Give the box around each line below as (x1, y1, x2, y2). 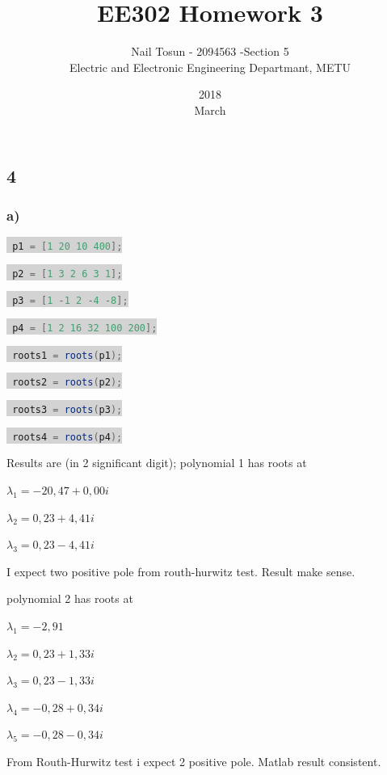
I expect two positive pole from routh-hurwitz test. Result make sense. (6, 562, 355, 579)
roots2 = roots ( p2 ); (12, 377, 123, 389)
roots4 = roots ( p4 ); (12, 431, 123, 443)
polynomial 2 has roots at (6, 590, 133, 607)
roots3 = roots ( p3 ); (12, 404, 123, 416)
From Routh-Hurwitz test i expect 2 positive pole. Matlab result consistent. (6, 752, 381, 769)
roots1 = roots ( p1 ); (12, 349, 123, 361)
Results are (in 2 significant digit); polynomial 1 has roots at (6, 454, 307, 471)
